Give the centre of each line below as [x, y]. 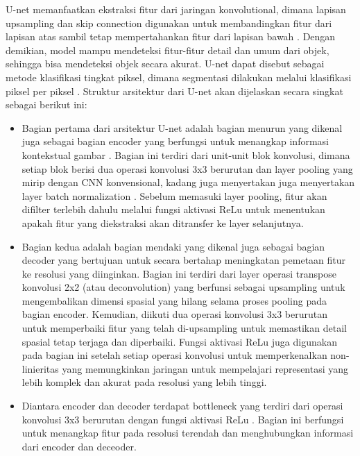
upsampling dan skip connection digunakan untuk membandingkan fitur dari [169, 23]
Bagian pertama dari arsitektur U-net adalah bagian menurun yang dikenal [182, 127]
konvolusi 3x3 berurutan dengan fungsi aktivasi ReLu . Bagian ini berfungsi [183, 419]
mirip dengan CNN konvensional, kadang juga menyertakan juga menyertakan [188, 182]
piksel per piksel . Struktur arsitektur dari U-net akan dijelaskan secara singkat [174, 91]
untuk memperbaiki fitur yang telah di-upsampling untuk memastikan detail [184, 328]
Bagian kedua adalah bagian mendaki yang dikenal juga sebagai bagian [173, 246]
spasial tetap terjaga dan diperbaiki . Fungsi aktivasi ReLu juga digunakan [179, 341]
